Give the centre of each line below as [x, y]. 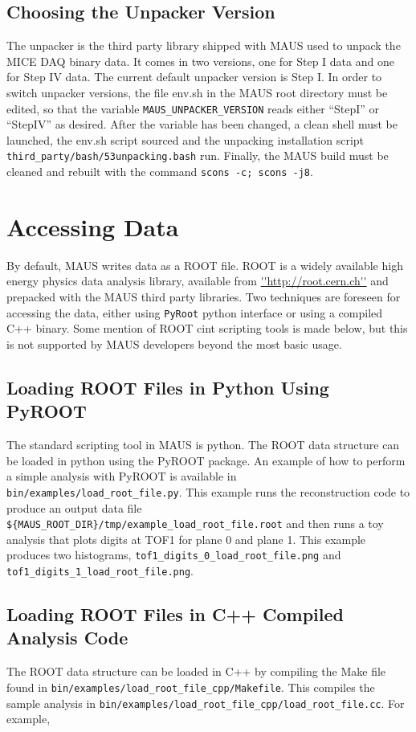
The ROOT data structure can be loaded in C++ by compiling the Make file [196, 671]
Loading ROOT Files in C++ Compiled [175, 614]
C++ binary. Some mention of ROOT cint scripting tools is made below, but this [207, 328]
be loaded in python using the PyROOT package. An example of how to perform [206, 460]
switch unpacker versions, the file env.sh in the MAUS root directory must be [197, 92]
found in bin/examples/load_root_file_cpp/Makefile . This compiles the [191, 687]
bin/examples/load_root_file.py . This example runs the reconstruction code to [208, 491]
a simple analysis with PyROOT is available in [122, 476]
